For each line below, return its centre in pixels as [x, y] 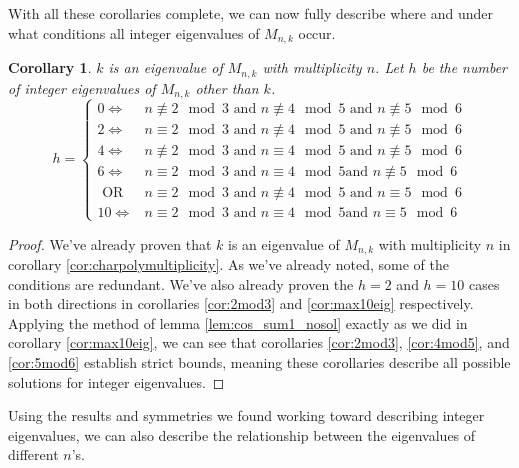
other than [227, 87]
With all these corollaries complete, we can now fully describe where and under [250, 13]
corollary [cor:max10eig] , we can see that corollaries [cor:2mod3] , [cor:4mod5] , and [259, 342]
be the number [464, 67]
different [33, 454]
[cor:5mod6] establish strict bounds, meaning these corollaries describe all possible [259, 362]
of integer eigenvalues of [82, 87]
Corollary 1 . [50, 67]
